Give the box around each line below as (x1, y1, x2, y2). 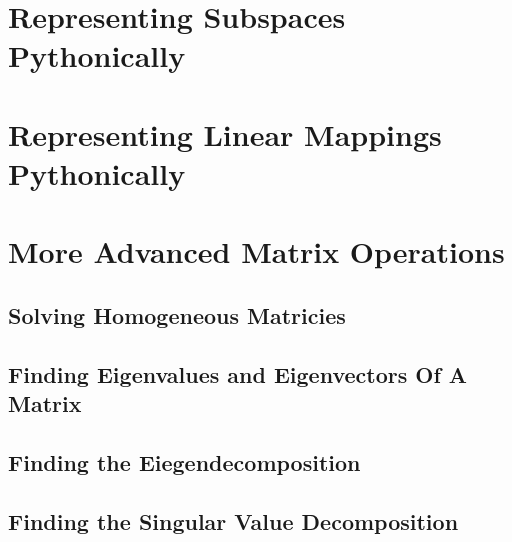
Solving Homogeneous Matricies (8, 299, 346, 330)
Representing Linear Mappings (8, 113, 442, 154)
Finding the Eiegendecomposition (8, 446, 361, 477)
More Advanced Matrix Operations (8, 231, 505, 272)
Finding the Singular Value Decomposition (8, 505, 459, 536)
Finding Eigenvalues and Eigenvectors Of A (8, 358, 468, 389)
